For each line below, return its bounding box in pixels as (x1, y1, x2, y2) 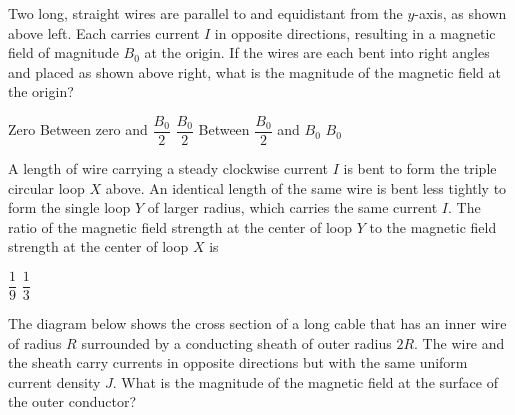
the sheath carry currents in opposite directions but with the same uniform (8, 352, 468, 373)
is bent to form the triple (343, 158, 497, 179)
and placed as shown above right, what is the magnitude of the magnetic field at (8, 61, 501, 82)
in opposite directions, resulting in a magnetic (214, 22, 496, 43)
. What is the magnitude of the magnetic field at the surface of (112, 371, 498, 392)
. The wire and (414, 332, 505, 353)
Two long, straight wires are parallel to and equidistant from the (8, 3, 403, 23)
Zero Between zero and (8, 119, 148, 140)
